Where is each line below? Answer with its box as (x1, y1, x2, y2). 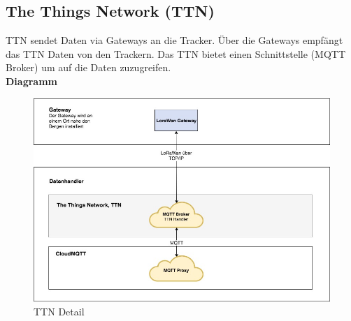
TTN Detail (34, 304, 85, 318)
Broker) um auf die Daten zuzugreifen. (6, 60, 171, 75)
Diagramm (6, 73, 57, 88)
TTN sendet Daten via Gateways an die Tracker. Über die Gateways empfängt (6, 33, 343, 47)
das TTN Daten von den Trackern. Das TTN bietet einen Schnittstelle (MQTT (6, 46, 345, 61)
